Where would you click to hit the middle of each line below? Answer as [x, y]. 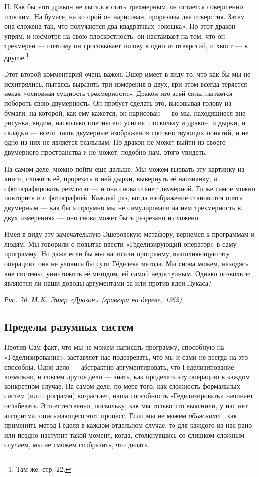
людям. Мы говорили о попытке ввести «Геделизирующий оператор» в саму [121, 243]
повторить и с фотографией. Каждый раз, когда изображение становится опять [124, 198]
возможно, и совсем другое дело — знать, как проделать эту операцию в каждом [127, 376]
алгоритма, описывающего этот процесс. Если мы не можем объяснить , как [121, 415]
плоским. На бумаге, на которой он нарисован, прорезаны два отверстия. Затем [125, 16]
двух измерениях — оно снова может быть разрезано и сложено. [102, 217]
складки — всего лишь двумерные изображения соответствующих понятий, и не [127, 132]
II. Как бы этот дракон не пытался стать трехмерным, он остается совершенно [124, 6]
